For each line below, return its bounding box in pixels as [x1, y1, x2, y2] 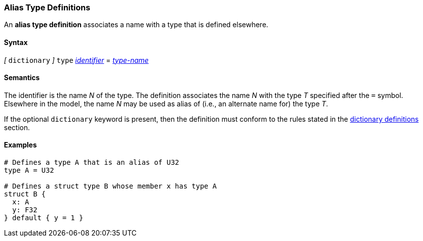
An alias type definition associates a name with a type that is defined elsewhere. [4, 20, 269, 29]
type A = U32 [4, 166, 54, 175]
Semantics [4, 73, 40, 82]
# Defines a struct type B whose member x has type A [4, 182, 217, 191]
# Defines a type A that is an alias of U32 [4, 158, 180, 167]
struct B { [4, 190, 46, 198]
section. [4, 123, 30, 132]
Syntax [4, 38, 28, 47]
